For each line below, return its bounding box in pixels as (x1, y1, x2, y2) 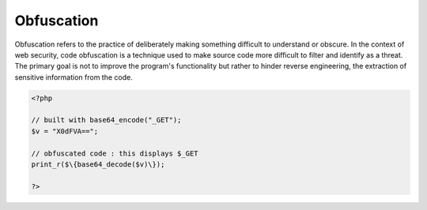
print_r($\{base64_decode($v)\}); (31, 160, 165, 169)
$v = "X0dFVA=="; (31, 126, 99, 136)
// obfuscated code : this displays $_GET (31, 148, 198, 158)
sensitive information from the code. (14, 72, 134, 82)
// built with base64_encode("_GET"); (31, 115, 182, 125)
